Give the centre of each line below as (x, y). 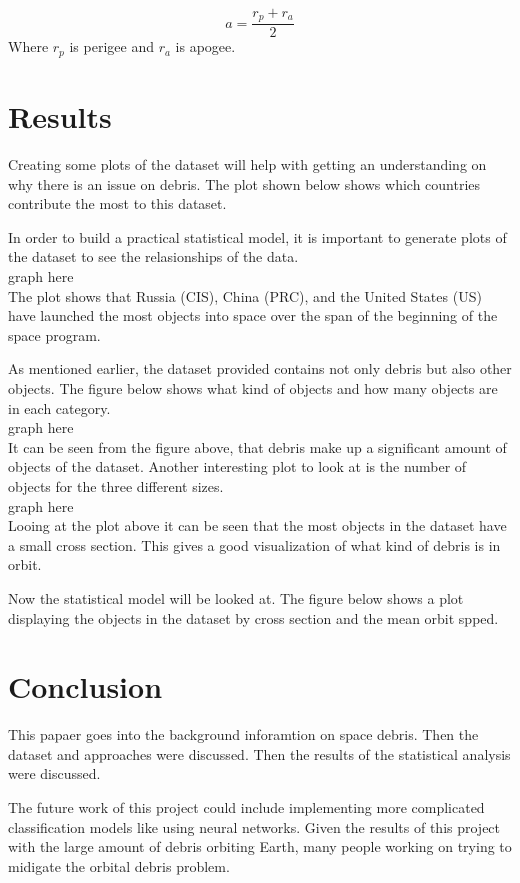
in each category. (59, 407)
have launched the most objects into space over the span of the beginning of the (253, 315)
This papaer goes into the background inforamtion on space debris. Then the (243, 734)
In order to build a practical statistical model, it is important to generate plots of (257, 236)
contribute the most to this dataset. (117, 203)
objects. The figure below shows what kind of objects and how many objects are (253, 388)
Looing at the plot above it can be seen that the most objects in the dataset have (257, 525)
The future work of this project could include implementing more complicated (246, 807)
